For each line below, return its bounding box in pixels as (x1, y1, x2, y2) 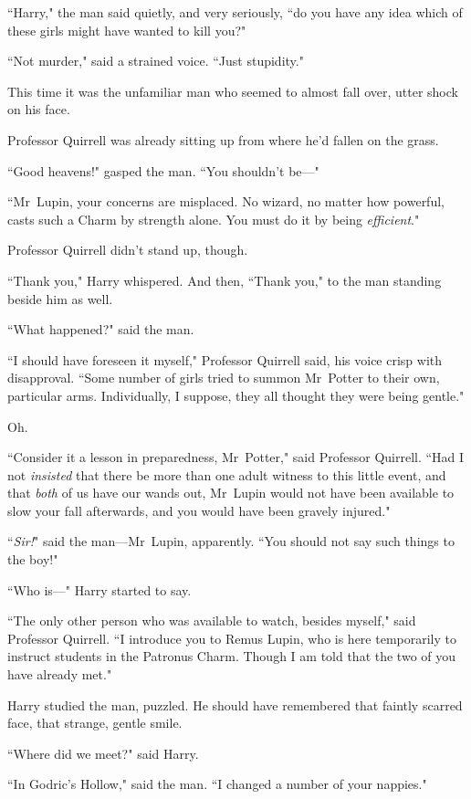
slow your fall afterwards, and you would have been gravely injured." (7, 500, 391, 520)
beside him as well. (7, 289, 113, 308)
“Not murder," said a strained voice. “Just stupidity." (7, 51, 304, 70)
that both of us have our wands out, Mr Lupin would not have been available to (7, 483, 455, 502)
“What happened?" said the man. (7, 320, 194, 339)
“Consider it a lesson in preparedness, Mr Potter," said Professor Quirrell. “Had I (7, 447, 465, 467)
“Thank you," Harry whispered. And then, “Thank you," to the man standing (7, 270, 442, 289)
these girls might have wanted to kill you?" (7, 20, 246, 39)
